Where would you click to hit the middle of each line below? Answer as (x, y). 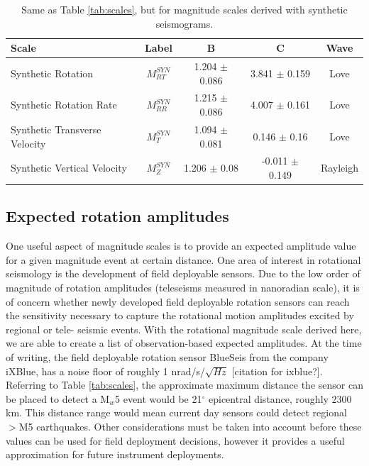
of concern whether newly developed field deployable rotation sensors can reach (178, 301)
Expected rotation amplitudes (117, 216)
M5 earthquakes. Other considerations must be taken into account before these (190, 426)
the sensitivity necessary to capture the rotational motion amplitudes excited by (180, 315)
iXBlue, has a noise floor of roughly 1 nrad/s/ (105, 371)
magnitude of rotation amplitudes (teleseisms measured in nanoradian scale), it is (183, 288)
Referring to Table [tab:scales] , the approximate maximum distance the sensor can (184, 385)
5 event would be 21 (159, 398)
